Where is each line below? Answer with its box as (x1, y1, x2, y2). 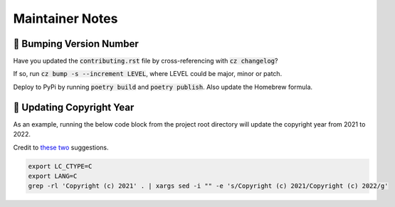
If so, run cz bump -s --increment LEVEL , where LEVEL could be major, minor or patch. (13, 70, 283, 78)
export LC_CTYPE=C (28, 162, 93, 170)
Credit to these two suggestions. (13, 143, 109, 152)
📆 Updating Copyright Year (13, 101, 135, 113)
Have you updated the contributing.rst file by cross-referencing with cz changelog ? (13, 57, 278, 65)
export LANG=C (28, 171, 78, 180)
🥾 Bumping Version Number (13, 38, 139, 50)
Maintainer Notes (13, 11, 118, 26)
